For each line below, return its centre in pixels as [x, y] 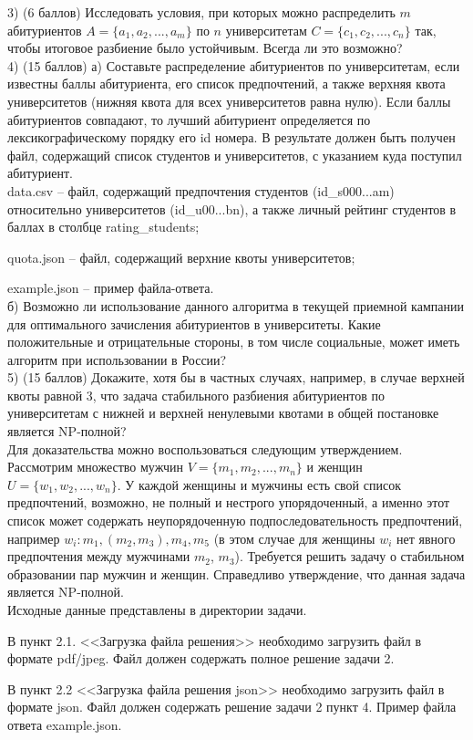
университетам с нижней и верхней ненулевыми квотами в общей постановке [223, 413]
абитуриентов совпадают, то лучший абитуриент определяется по [189, 119]
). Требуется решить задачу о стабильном [350, 556]
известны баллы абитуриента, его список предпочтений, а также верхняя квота [226, 83]
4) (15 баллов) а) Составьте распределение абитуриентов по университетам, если [234, 65]
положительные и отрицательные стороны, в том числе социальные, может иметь [234, 342]
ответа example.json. [65, 724]
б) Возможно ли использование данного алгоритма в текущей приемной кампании [236, 305]
